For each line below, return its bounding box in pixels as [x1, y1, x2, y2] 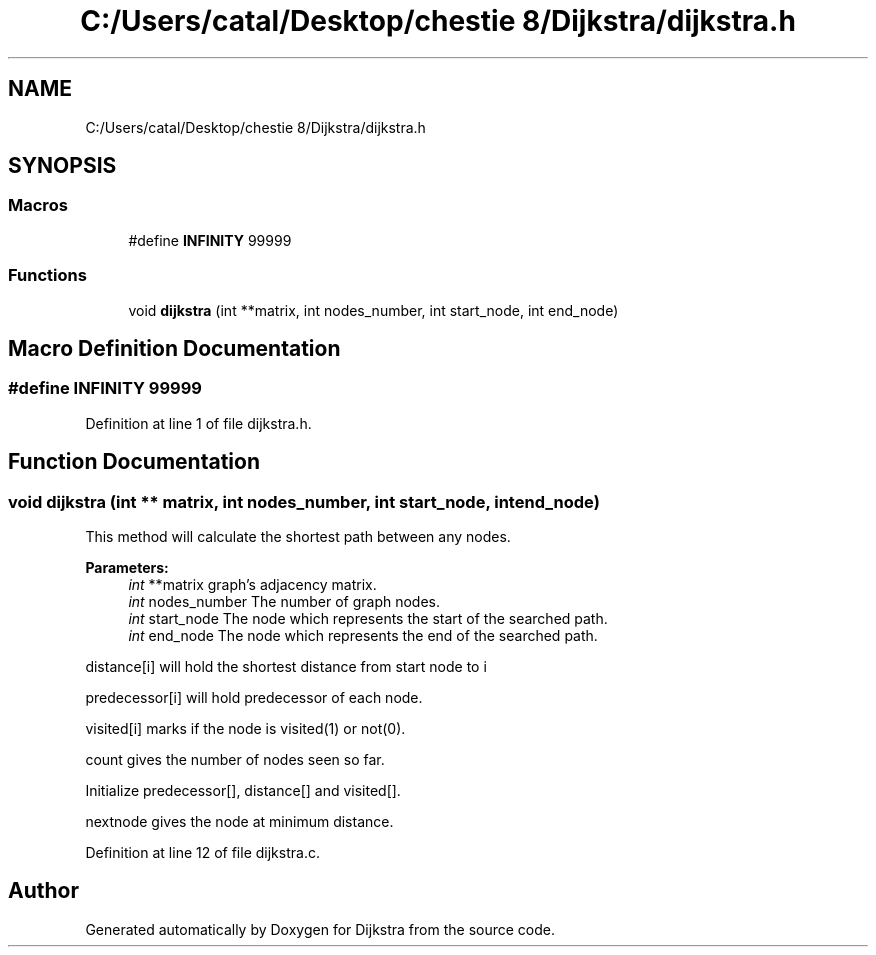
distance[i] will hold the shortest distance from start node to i [85, 658, 487, 675]
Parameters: [85, 559, 169, 576]
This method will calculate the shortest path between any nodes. [85, 528, 511, 545]
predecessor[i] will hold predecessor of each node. [85, 689, 423, 706]
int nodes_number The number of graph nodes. [128, 593, 441, 610]
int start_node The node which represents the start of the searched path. [128, 610, 608, 627]
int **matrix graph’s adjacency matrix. [128, 576, 377, 593]
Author [8, 878, 79, 904]
